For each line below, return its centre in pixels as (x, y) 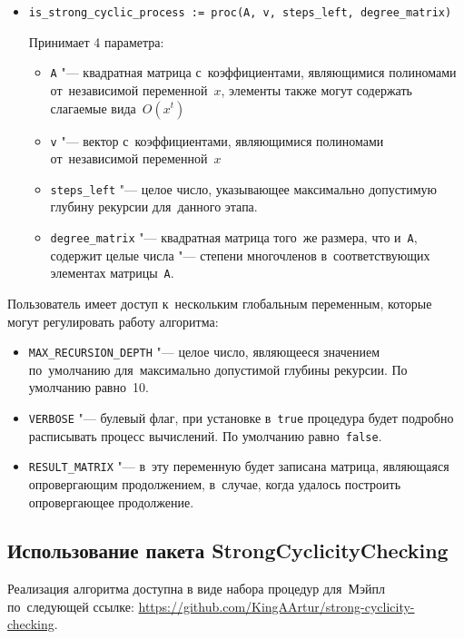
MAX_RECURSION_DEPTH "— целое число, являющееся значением (204, 352)
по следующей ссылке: (71, 606)
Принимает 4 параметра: (96, 41)
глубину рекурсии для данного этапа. (154, 206)
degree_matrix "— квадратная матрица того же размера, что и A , (234, 237)
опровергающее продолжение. (111, 501)
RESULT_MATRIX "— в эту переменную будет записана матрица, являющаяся (239, 466)
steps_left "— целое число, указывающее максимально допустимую (244, 188)
